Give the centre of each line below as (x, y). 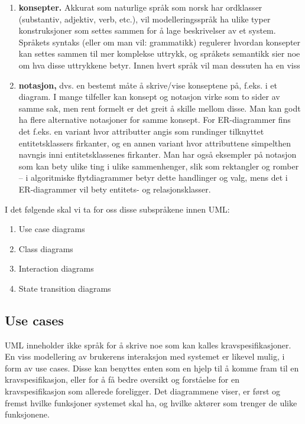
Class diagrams (46, 248)
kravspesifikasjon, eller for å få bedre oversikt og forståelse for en (122, 379)
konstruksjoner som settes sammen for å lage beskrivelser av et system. (147, 30)
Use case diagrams (52, 229)
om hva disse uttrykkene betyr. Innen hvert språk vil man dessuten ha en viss (159, 65)
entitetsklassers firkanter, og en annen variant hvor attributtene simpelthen (155, 143)
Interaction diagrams (56, 268)
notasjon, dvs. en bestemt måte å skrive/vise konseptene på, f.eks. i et (148, 85)
